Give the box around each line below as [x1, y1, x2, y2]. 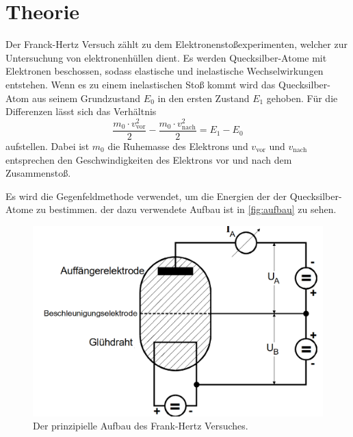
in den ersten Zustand [157, 90, 250, 105]
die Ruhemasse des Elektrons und [107, 138, 248, 153]
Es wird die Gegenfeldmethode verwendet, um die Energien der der [5, 188, 287, 203]
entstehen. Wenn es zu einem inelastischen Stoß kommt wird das [5, 77, 276, 91]
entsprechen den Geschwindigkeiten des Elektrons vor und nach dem [5, 152, 292, 166]
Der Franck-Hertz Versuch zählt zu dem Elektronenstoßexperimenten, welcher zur [5, 37, 348, 51]
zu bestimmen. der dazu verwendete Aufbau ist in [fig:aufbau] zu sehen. [36, 202, 337, 216]
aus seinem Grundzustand [31, 90, 141, 105]
